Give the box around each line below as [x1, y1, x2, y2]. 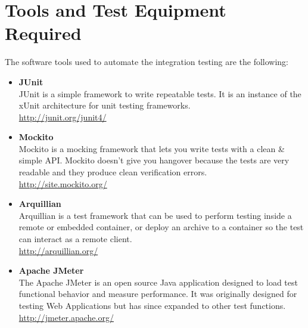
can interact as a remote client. [18, 233, 132, 245]
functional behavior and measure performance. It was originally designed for [18, 287, 297, 300]
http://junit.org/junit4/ [18, 110, 107, 123]
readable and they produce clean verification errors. [18, 166, 207, 178]
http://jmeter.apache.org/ [18, 311, 114, 323]
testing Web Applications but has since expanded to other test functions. [18, 299, 286, 311]
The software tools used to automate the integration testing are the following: [5, 55, 289, 68]
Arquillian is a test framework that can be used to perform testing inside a [18, 209, 292, 221]
